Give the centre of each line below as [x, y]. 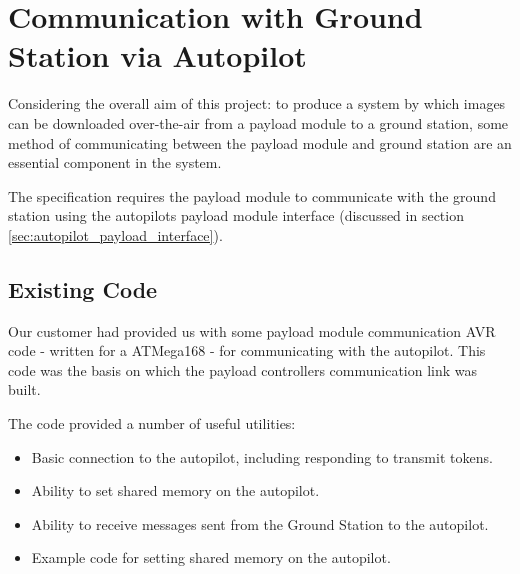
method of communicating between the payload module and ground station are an [260, 142]
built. [24, 389]
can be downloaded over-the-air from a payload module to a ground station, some [258, 122]
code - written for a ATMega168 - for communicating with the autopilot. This [247, 350]
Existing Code [83, 288]
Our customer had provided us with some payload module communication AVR [252, 330]
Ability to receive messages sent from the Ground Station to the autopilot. [260, 523]
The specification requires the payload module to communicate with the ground [252, 195]
